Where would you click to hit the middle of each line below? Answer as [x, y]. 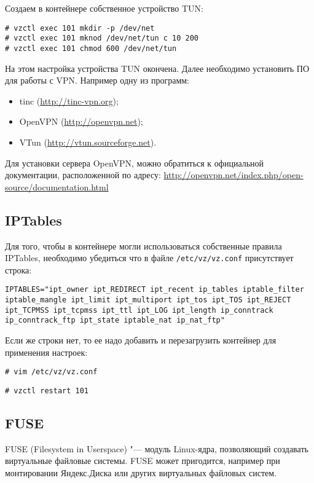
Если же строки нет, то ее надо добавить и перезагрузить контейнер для [141, 340]
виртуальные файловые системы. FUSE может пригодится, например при [143, 461]
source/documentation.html [57, 187]
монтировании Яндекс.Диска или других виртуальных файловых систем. [141, 472]
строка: [18, 269]
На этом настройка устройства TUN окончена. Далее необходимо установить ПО [157, 68]
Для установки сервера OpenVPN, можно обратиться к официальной [135, 163]
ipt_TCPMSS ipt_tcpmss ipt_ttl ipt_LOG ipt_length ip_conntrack [139, 310]
